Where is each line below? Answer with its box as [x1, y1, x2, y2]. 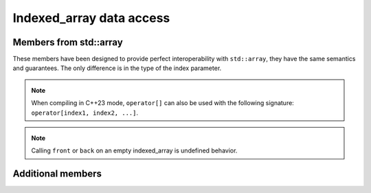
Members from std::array [12, 36, 123, 48]
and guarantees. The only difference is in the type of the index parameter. [12, 64, 222, 72]
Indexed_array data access [12, 10, 170, 25]
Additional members [12, 168, 102, 180]
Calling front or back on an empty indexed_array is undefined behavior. [31, 146, 238, 155]
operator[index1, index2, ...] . [31, 109, 139, 117]
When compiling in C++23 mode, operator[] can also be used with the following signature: [31, 99, 295, 107]
